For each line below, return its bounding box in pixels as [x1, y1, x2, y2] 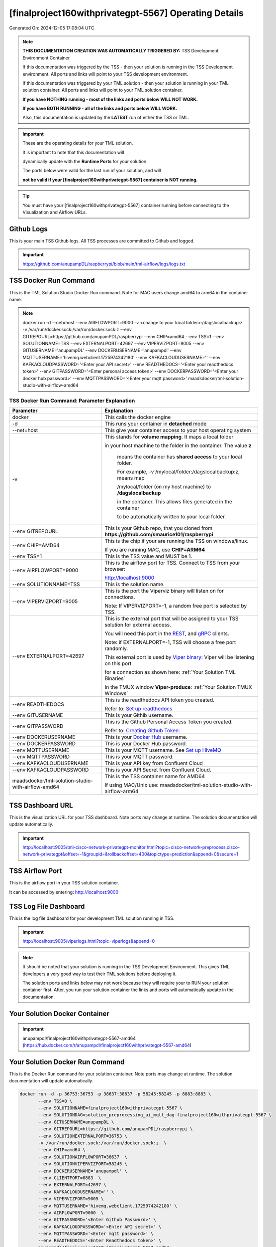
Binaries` [104, 675, 125, 682]
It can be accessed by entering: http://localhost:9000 [9, 889, 119, 895]
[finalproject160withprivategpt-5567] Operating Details [9, 7, 244, 18]
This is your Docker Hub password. [104, 740, 187, 747]
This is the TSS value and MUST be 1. [104, 553, 192, 560]
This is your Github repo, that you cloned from [104, 525, 213, 532]
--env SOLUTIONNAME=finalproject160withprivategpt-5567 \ [38, 1105, 183, 1111]
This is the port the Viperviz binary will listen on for [104, 588, 224, 595]
